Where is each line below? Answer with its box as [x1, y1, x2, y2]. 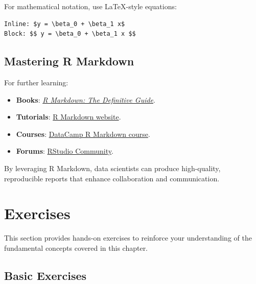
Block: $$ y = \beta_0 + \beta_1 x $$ [4, 30, 136, 38]
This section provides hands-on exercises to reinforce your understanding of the [4, 232, 252, 243]
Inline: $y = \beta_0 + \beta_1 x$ [4, 20, 125, 28]
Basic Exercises [4, 267, 87, 283]
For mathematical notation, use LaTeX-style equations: [4, 1, 177, 11]
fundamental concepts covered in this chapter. [4, 242, 148, 253]
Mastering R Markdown [4, 53, 134, 69]
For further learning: [4, 77, 68, 87]
